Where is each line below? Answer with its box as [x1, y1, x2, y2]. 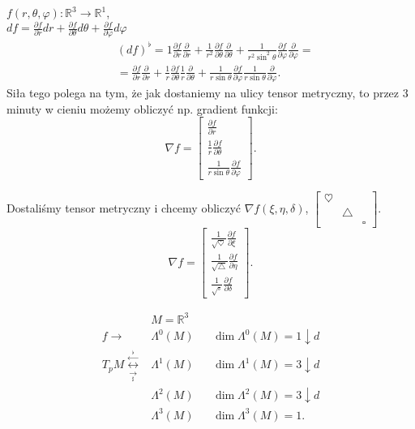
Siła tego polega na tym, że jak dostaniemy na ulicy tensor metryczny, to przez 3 [6, 84, 409, 101]
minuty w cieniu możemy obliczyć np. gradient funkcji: [6, 100, 278, 117]
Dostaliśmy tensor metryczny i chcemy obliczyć [6, 199, 242, 216]
